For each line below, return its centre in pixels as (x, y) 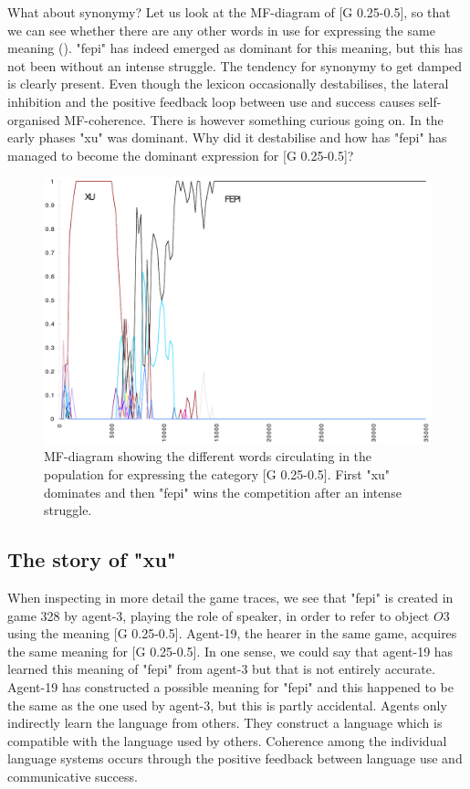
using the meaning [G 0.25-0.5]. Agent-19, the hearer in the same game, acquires (232, 633)
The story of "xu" (92, 559)
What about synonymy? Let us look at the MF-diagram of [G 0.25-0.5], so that (229, 12)
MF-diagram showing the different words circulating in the (208, 456)
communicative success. (73, 776)
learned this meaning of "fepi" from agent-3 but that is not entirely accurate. (221, 669)
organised (34, 119)
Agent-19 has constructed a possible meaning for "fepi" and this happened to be (230, 686)
